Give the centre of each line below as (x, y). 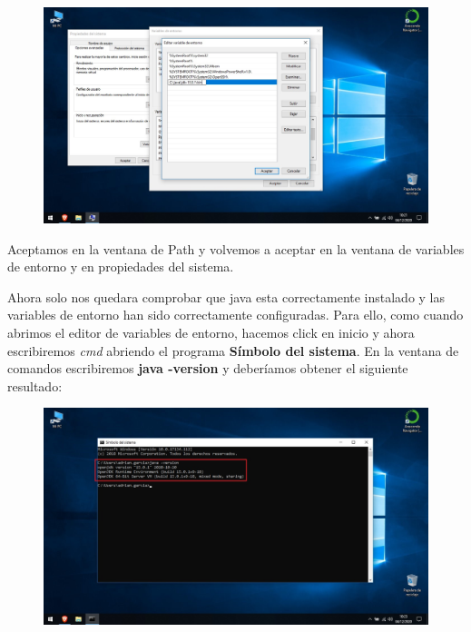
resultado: (35, 385)
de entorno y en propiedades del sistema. (121, 267)
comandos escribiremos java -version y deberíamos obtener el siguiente (208, 368)
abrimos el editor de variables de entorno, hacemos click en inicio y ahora (211, 333)
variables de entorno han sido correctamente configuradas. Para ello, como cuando (235, 315)
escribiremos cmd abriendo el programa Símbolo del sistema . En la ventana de (233, 350)
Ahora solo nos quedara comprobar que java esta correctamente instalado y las (226, 296)
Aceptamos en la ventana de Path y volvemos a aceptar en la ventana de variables (236, 248)
